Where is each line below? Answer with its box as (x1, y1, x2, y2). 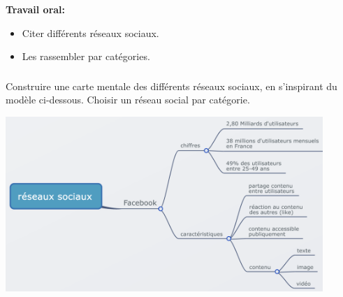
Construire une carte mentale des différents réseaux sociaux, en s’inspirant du (6, 78, 337, 93)
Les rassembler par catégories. (22, 49, 150, 64)
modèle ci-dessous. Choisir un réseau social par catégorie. (6, 92, 250, 107)
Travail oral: (6, 1, 66, 16)
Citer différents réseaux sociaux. (22, 25, 159, 40)
